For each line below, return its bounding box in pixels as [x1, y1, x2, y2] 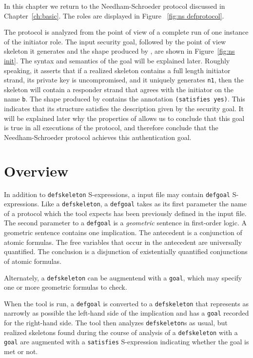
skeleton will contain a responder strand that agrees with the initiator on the [4, 84, 234, 94]
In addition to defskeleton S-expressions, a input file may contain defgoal [4, 189, 230, 199]
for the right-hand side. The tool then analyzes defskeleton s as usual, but [4, 318, 228, 328]
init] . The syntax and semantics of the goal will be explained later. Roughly [4, 55, 230, 65]
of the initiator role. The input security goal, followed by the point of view [4, 36, 226, 46]
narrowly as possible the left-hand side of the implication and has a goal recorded [4, 308, 249, 318]
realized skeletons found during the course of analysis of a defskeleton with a [4, 327, 238, 337]
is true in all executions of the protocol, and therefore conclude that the [4, 122, 218, 133]
